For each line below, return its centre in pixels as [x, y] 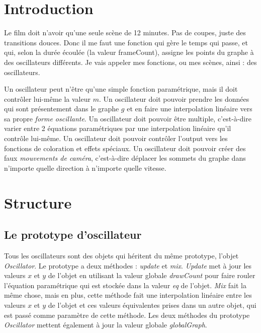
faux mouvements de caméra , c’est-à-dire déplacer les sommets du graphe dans [125, 158]
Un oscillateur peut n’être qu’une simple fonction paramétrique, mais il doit [121, 89]
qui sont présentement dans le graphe [62, 109]
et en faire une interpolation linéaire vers [190, 109]
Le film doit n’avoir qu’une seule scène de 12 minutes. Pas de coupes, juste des [125, 32]
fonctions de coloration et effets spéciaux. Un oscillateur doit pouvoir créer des [125, 148]
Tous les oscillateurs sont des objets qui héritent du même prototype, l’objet [121, 256]
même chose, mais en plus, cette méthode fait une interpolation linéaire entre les [128, 295]
